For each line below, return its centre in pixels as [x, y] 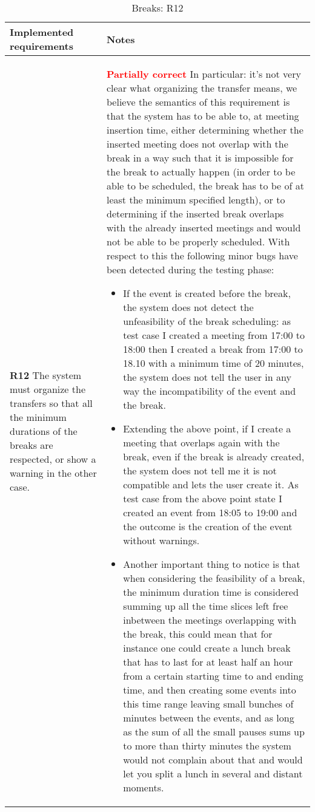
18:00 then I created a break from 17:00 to [213, 349]
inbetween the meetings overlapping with [210, 620]
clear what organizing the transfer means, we [202, 88]
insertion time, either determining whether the [205, 130]
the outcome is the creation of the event [208, 526]
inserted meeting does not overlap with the [197, 144]
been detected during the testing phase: [191, 269]
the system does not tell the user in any [207, 377]
